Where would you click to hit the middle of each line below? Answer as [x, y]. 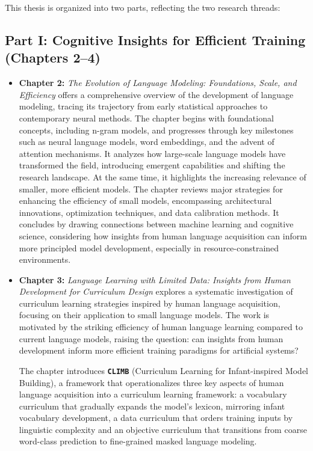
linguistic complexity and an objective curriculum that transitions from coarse [163, 429]
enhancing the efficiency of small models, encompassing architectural [145, 201]
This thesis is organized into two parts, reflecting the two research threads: [143, 7]
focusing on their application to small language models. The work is [144, 315]
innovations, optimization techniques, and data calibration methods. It [149, 212]
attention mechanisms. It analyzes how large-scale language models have [152, 153]
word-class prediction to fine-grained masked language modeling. [138, 441]
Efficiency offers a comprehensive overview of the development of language [156, 94]
